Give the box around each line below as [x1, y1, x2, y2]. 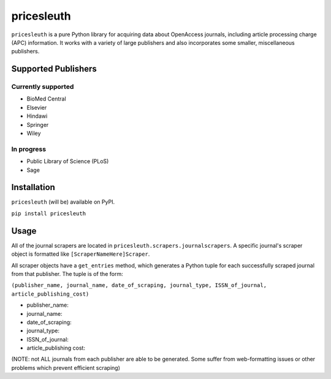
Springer [26, 121, 49, 128]
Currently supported [11, 83, 74, 91]
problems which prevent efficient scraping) [11, 364, 121, 371]
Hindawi [26, 112, 48, 120]
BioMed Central [26, 95, 67, 102]
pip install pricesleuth [11, 210, 86, 217]
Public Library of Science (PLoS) [26, 158, 109, 165]
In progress [11, 145, 46, 153]
